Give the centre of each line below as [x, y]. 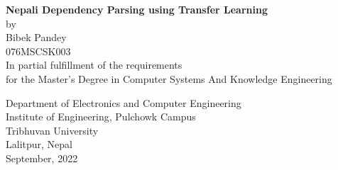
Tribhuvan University [52, 130]
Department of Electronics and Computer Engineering [124, 102]
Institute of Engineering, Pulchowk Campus [101, 117]
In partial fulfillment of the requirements [94, 65]
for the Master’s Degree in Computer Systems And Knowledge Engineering [169, 78]
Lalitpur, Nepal [39, 144]
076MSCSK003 [38, 51]
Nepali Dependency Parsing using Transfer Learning [137, 9]
